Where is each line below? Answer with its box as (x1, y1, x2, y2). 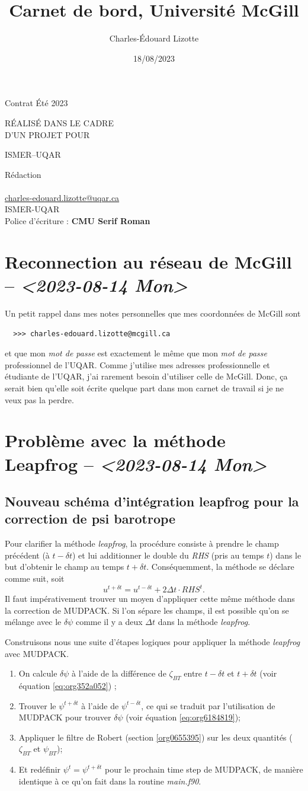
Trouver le (18, 699, 56, 712)
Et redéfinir (18, 763, 61, 776)
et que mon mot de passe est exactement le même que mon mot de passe (5, 347, 267, 359)
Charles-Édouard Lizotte (109, 32, 199, 44)
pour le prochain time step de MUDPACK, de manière (104, 763, 303, 776)
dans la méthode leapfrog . (158, 615, 251, 628)
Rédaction (5, 168, 41, 180)
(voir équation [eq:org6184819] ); (126, 711, 240, 723)
